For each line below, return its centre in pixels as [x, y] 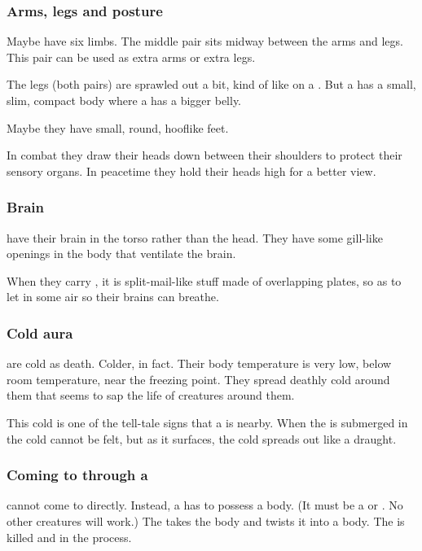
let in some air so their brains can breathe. [113, 297]
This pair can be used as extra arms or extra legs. [131, 57]
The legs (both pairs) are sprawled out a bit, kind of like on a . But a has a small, [211, 84]
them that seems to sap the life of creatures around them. [151, 395]
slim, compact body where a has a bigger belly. [124, 100]
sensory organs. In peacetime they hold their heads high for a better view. [191, 171]
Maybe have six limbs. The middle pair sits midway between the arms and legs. [205, 41]
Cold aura [40, 332]
